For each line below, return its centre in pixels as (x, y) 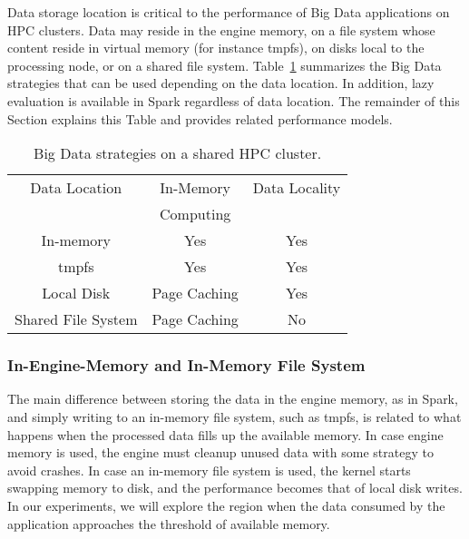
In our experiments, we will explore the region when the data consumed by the (226, 505)
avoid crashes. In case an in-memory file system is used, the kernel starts (209, 470)
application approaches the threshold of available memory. (169, 523)
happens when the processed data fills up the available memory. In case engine (225, 434)
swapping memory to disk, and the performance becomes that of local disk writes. (235, 488)
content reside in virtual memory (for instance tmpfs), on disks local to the (216, 48)
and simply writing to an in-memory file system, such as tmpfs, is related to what (234, 416)
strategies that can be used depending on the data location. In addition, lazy (221, 83)
